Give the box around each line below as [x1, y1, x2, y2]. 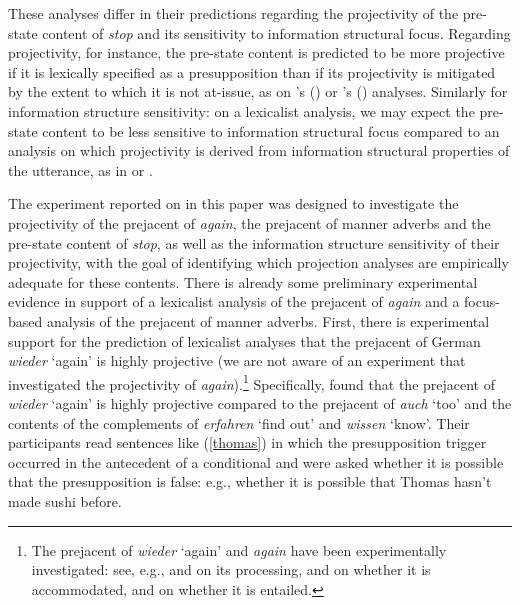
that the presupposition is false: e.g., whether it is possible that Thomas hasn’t [8, 471, 492, 492]
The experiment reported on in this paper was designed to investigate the [8, 193, 459, 214]
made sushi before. [8, 490, 122, 511]
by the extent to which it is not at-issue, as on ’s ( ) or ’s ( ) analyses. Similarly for [8, 81, 508, 102]
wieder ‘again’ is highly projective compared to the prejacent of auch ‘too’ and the [8, 392, 512, 413]
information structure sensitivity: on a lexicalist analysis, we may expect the [8, 100, 475, 121]
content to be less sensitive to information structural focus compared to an [42, 120, 500, 141]
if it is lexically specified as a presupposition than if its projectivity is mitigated [8, 61, 496, 82]
